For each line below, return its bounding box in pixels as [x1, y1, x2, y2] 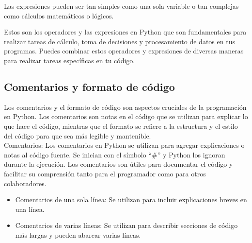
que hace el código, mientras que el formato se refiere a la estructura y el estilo [4, 121, 238, 131]
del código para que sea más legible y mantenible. [4, 130, 151, 140]
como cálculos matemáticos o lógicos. [4, 10, 114, 20]
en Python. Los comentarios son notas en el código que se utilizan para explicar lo [4, 111, 248, 121]
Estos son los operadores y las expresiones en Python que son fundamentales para [4, 27, 247, 37]
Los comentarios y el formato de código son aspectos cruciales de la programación [4, 102, 247, 112]
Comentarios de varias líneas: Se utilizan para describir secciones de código [15, 220, 238, 230]
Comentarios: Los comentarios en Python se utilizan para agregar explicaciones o [4, 140, 245, 150]
